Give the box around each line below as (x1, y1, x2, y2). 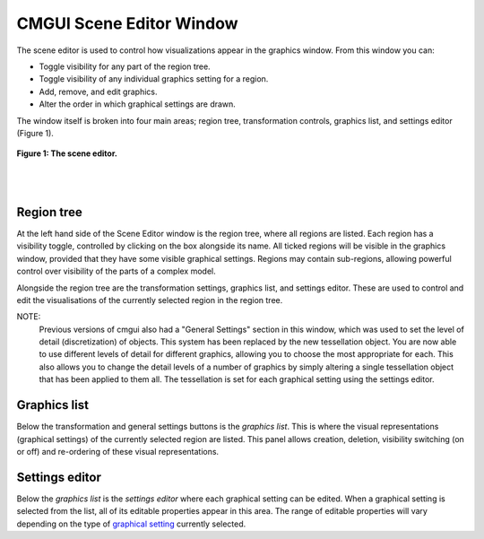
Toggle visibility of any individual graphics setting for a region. (39, 74, 269, 84)
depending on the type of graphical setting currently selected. (16, 518, 246, 529)
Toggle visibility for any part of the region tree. (39, 61, 211, 72)
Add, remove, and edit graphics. (39, 86, 158, 97)
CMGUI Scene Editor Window (16, 13, 238, 33)
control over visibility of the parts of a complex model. (16, 265, 217, 277)
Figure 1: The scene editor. (16, 148, 118, 159)
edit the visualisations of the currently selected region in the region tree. (16, 294, 283, 305)
